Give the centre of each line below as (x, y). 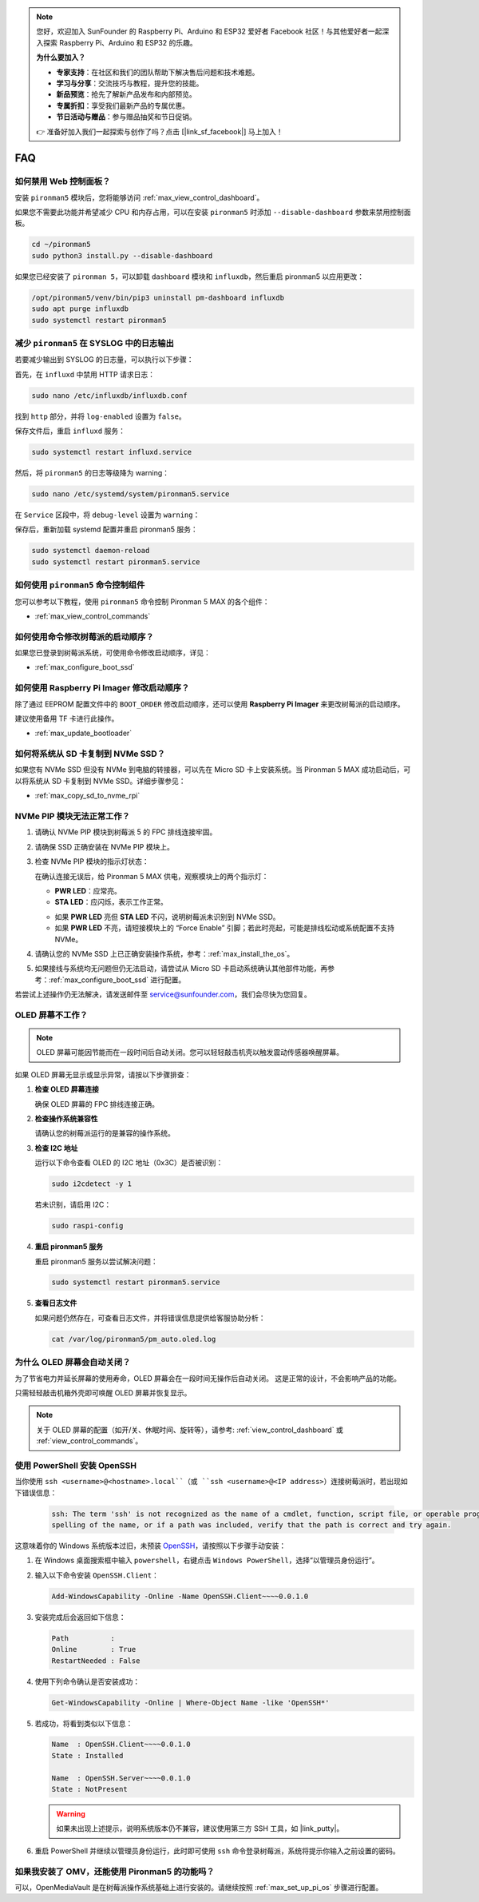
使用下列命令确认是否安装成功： (87, 1681)
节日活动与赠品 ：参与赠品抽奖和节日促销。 (126, 117)
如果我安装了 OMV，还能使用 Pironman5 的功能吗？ (115, 1872)
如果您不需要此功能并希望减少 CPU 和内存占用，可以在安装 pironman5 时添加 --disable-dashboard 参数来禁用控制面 (213, 213)
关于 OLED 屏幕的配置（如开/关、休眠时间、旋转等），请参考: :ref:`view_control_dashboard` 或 (190, 1430)
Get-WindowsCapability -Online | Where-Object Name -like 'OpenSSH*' (190, 1703)
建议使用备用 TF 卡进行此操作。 (67, 718)
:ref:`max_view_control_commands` (93, 616)
